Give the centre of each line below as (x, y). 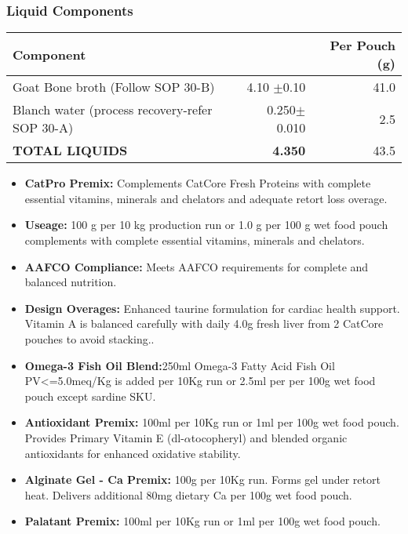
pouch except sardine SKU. (90, 396)
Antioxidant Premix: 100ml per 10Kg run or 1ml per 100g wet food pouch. (212, 422)
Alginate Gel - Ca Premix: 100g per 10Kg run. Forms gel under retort (202, 480)
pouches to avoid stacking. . (89, 338)
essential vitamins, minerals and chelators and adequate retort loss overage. (206, 198)
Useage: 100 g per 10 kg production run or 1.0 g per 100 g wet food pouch (206, 225)
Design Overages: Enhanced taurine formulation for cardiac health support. (212, 308)
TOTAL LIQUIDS (70, 151)
